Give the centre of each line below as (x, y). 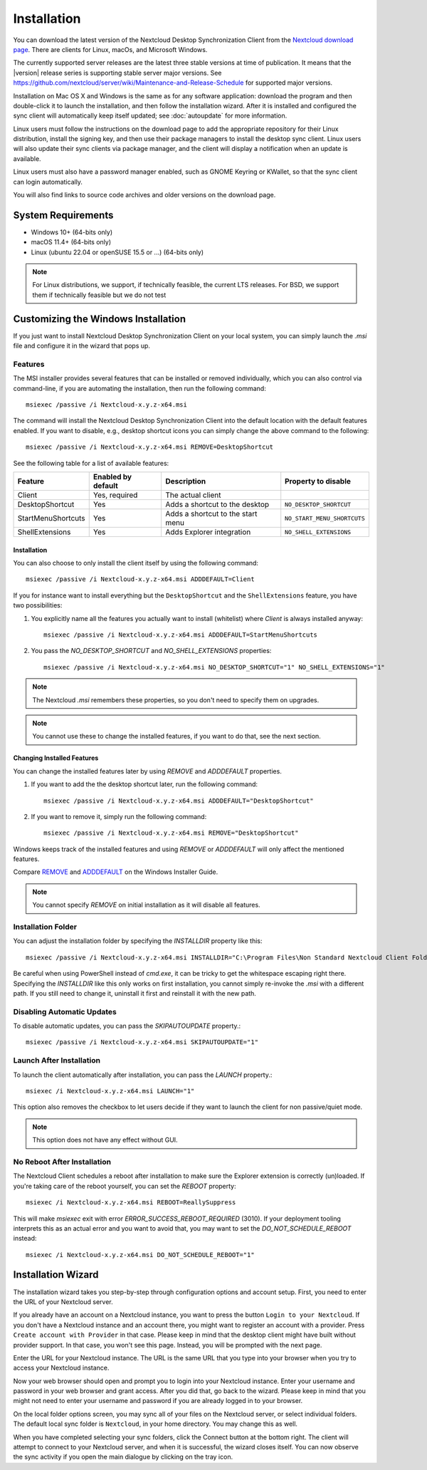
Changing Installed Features (56, 758)
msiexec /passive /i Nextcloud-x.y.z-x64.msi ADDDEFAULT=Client (141, 579)
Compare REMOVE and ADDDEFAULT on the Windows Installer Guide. (116, 872)
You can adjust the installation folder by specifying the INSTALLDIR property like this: (138, 941)
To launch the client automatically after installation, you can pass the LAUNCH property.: (143, 1075)
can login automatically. (48, 182)
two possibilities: (38, 605)
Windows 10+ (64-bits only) (72, 232)
